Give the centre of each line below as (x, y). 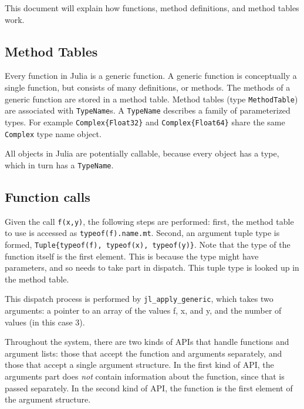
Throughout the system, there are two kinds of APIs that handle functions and (147, 342)
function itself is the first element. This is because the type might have (132, 256)
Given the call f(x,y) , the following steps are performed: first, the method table (149, 221)
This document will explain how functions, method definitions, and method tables (152, 8)
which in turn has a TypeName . (59, 164)
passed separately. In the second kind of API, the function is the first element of (149, 388)
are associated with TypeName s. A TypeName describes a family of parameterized (148, 110)
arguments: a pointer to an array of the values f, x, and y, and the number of (143, 310)
